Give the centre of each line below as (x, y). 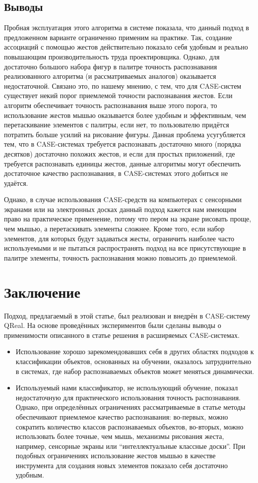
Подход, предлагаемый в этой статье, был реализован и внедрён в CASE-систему (127, 315)
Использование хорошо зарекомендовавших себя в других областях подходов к (135, 351)
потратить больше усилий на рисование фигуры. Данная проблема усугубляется (125, 134)
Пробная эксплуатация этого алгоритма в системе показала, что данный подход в (127, 27)
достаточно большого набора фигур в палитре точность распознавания (111, 66)
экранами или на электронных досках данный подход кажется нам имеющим (120, 209)
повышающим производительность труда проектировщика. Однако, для (112, 56)
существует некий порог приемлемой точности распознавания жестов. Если (118, 95)
